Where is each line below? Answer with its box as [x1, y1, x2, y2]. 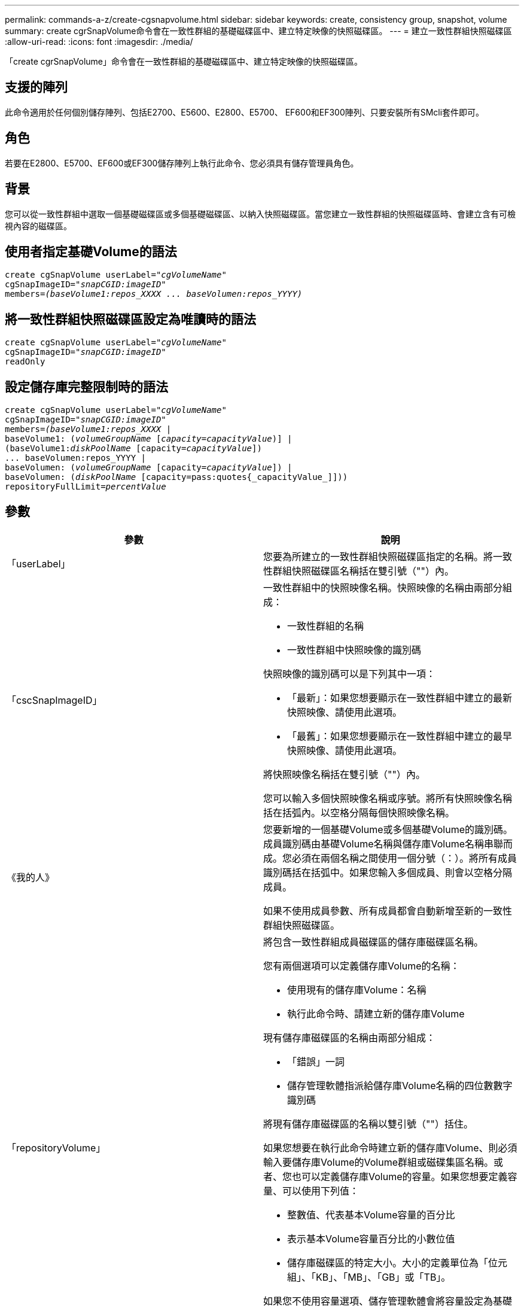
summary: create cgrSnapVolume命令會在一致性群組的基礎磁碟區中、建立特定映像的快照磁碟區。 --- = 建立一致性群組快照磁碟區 [5, 26, 512, 36]
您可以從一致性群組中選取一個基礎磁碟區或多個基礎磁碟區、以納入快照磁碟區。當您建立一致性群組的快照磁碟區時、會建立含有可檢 [5, 208, 516, 219]
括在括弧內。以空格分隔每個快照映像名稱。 [263, 806, 455, 819]
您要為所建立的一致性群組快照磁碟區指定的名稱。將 [263, 550, 493, 563]
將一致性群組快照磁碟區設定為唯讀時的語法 [5, 311, 256, 327]
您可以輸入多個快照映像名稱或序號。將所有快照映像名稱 [263, 792, 513, 804]
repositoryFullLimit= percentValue [5, 482, 166, 492]
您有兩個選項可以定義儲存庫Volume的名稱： [263, 959, 460, 972]
